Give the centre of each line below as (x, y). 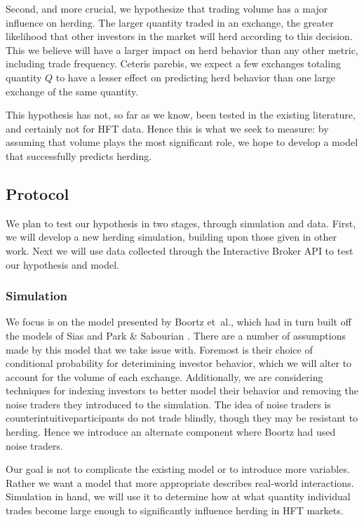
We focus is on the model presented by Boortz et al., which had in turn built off (178, 322)
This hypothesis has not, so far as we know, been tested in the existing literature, (181, 115)
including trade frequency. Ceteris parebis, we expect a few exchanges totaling (173, 63)
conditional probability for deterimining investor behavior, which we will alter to (179, 363)
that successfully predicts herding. (79, 155)
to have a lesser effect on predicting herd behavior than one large (195, 77)
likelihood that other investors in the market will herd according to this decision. (179, 36)
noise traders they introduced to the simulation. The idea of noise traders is (168, 404)
